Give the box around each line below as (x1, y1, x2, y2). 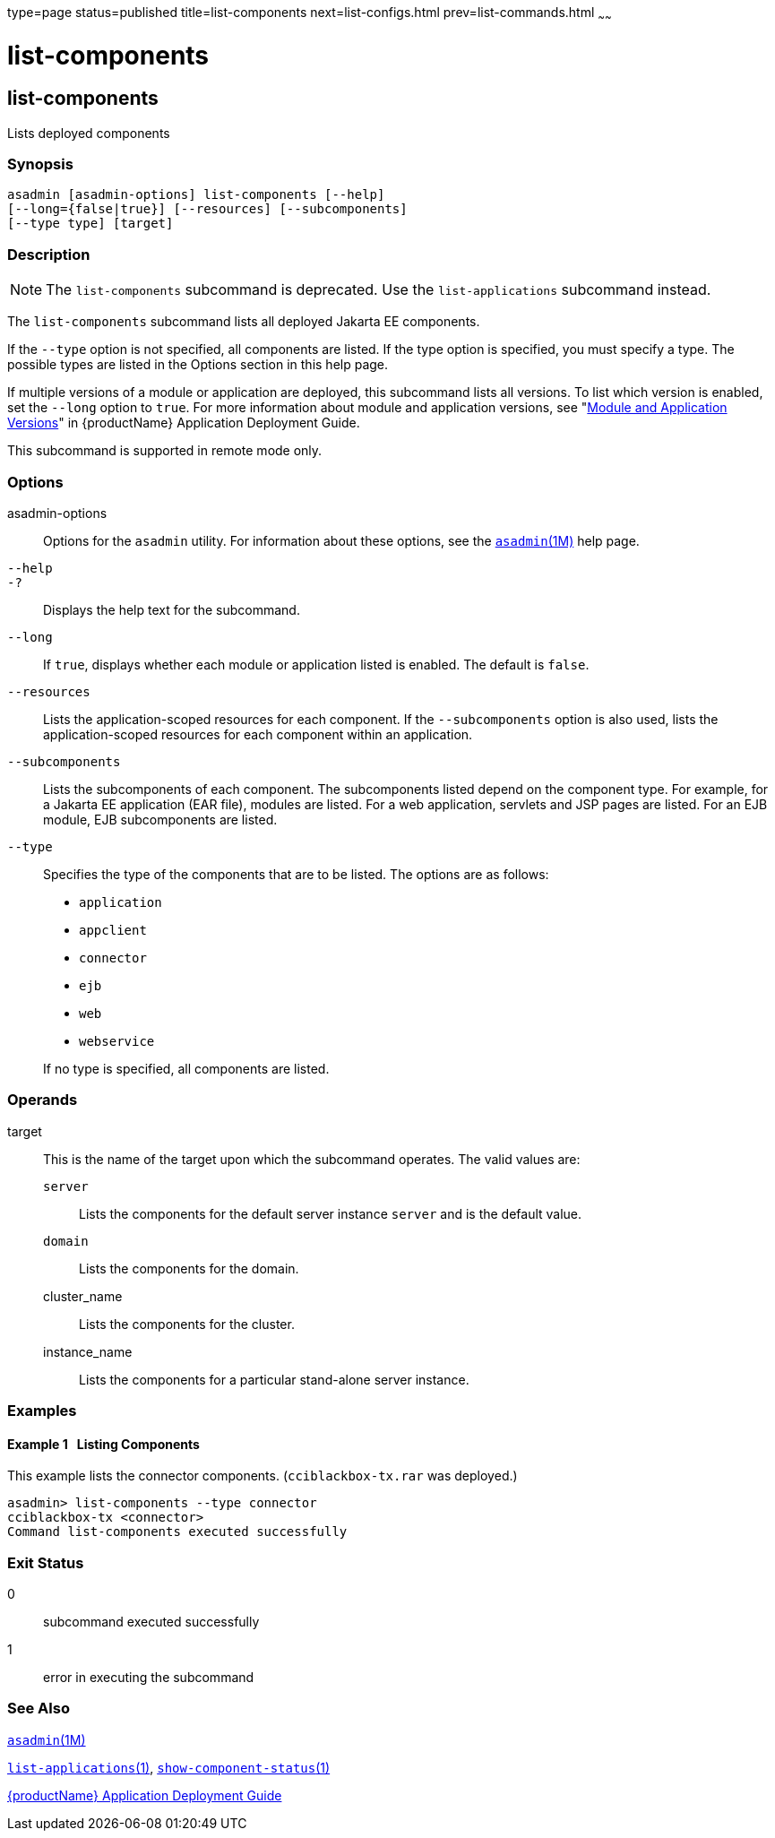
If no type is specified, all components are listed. (43, 1060, 330, 1076)
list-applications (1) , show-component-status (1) (7, 1759, 331, 1775)
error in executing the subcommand (43, 1670, 254, 1686)
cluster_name (43, 1288, 123, 1304)
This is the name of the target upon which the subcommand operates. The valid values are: (43, 1151, 581, 1167)
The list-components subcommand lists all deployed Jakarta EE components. (7, 314, 480, 330)
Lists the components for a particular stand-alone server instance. (79, 1371, 469, 1387)
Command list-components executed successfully (7, 1524, 348, 1540)
